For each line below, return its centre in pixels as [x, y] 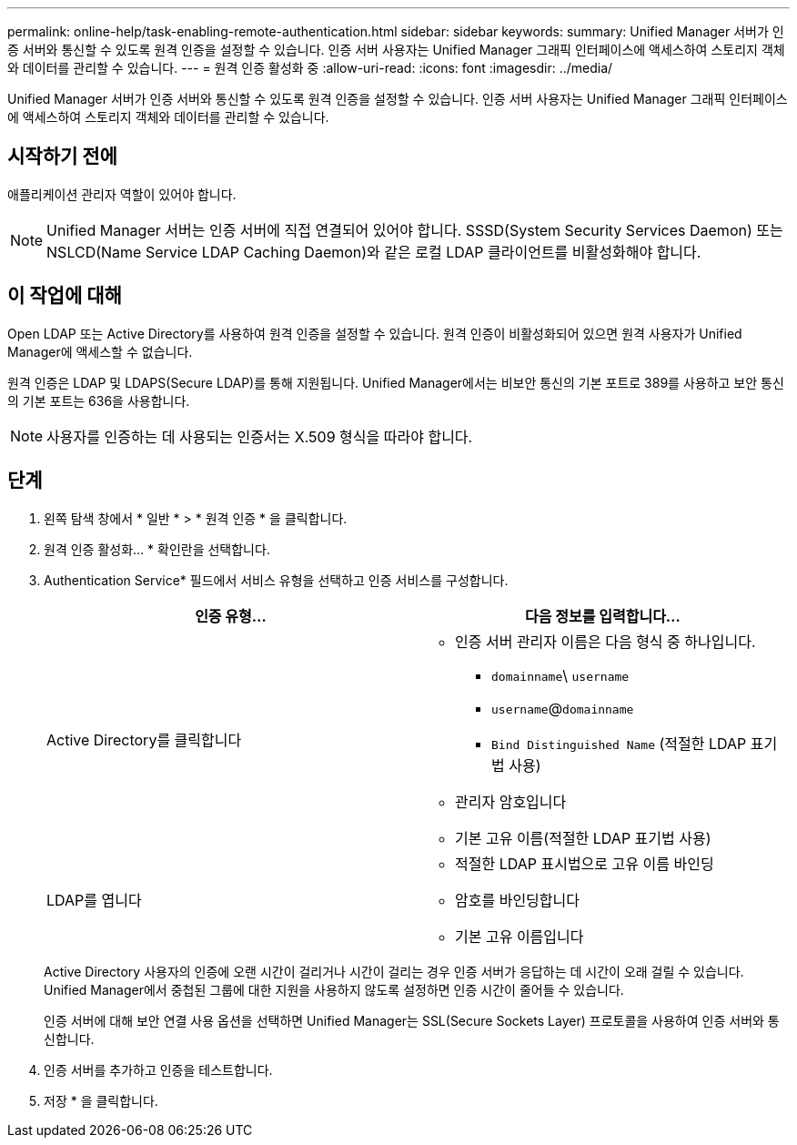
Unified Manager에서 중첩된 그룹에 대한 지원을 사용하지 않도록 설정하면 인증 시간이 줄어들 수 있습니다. [334, 989]
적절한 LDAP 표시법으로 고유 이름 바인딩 [585, 863]
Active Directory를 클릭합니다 [144, 740]
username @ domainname [563, 708]
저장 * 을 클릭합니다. [101, 1100]
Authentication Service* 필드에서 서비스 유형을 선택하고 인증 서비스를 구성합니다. [276, 580]
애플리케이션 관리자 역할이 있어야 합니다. [122, 194]
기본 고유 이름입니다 [520, 936]
